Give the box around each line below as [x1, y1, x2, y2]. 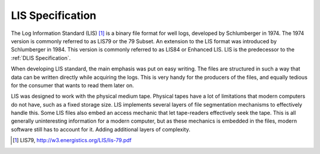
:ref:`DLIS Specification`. [11, 54, 71, 62]
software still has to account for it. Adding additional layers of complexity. [11, 126, 191, 133]
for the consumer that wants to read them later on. [11, 82, 135, 89]
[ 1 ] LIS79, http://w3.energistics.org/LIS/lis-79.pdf [12, 137, 132, 144]
